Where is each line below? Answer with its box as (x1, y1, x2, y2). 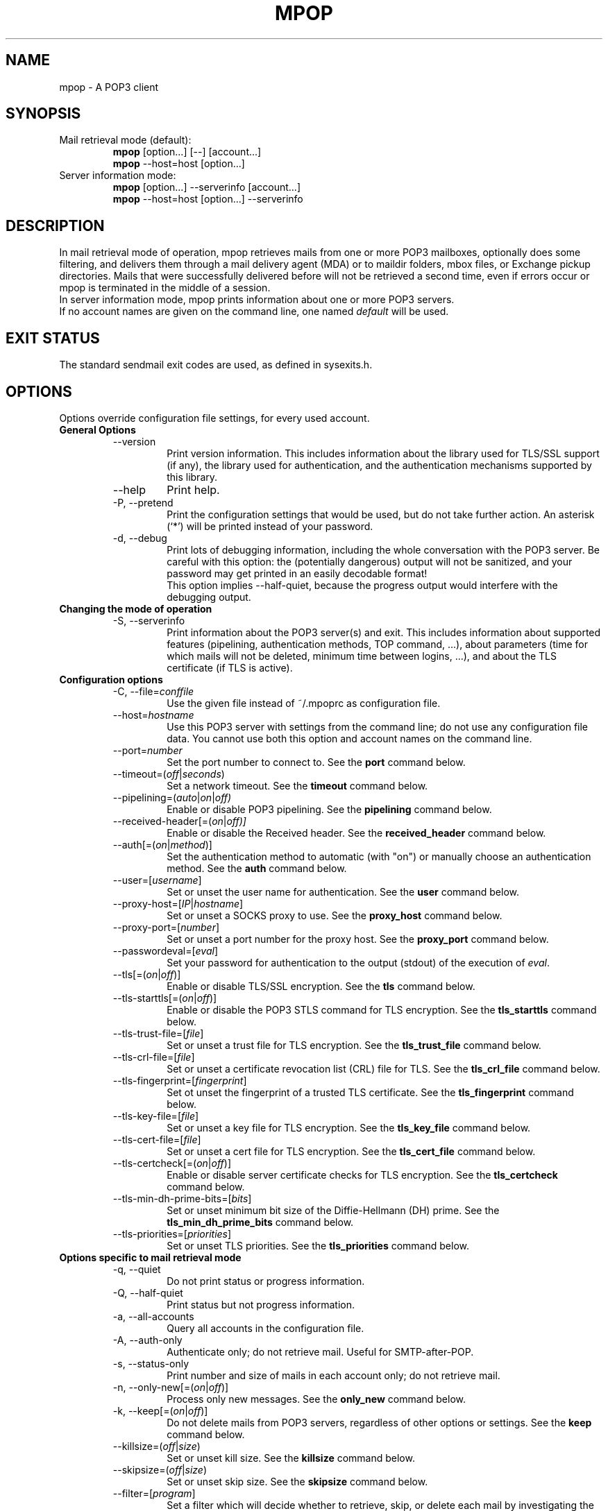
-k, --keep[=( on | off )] (112, 1404, 208, 1417)
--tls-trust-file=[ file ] (112, 1027, 204, 1039)
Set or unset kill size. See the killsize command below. (167, 1451, 415, 1464)
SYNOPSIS (6, 105, 81, 123)
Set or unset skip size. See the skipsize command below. (167, 1475, 428, 1487)
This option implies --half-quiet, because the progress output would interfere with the (167, 579, 558, 591)
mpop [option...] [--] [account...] (112, 146, 262, 158)
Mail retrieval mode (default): (59, 134, 192, 146)
